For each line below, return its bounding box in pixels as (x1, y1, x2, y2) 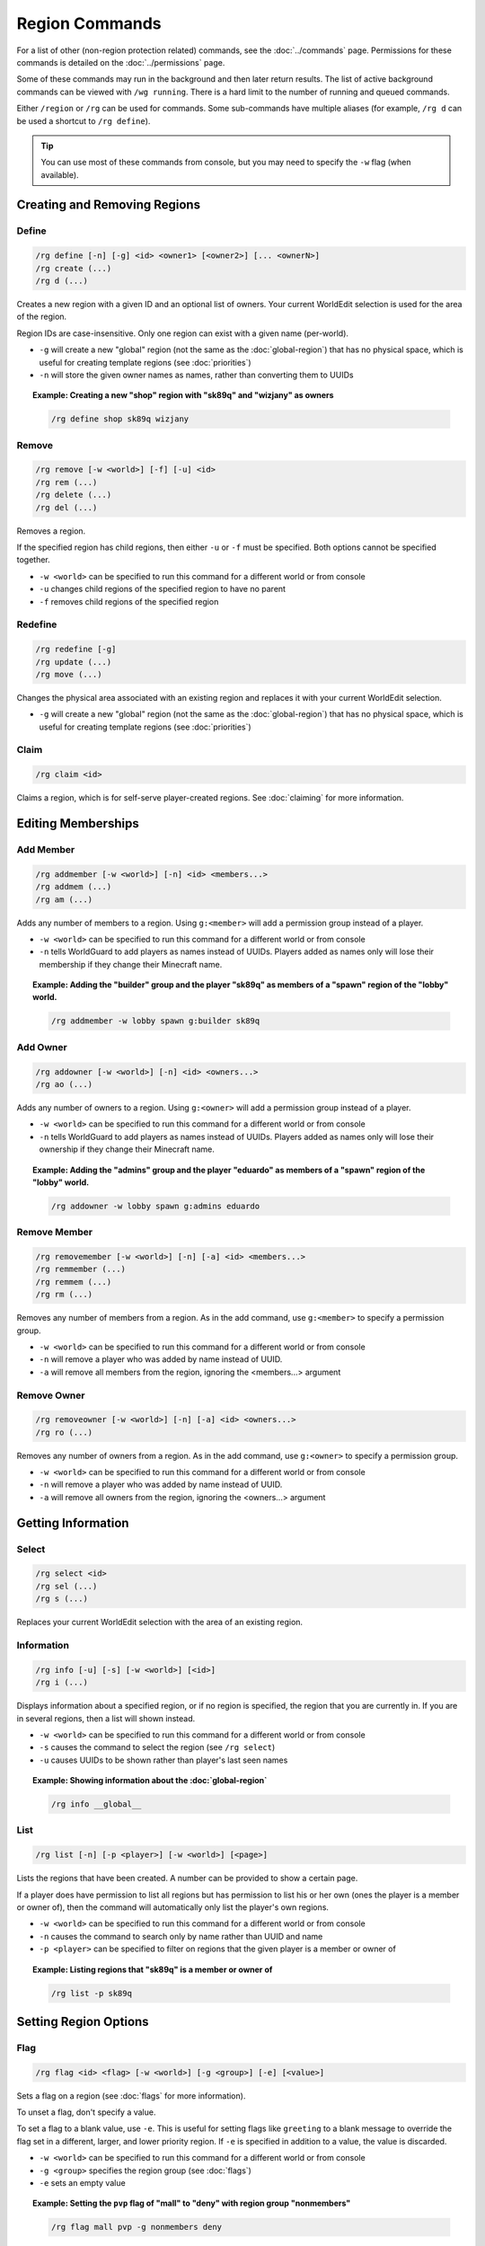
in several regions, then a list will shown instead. (16, 1712, 196, 1724)
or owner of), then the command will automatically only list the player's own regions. (16, 1901, 330, 1913)
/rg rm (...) (35, 1289, 93, 1300)
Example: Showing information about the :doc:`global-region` (32, 1775, 268, 1786)
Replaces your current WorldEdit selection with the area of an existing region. (16, 1617, 304, 1628)
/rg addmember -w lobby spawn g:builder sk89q (50, 1016, 260, 1026)
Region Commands (16, 13, 162, 33)
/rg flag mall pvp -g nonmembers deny (50, 2222, 223, 2233)
